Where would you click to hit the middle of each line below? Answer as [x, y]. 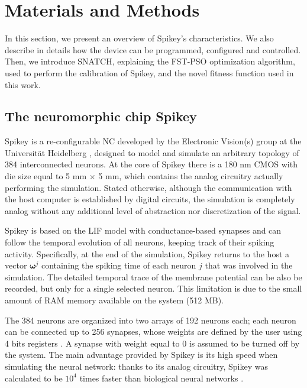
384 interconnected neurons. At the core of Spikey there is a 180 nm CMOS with [151, 164]
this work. [23, 84]
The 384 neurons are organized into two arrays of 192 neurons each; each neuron [151, 320]
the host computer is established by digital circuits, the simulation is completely [150, 199]
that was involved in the [249, 265]
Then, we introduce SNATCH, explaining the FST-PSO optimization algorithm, [150, 61]
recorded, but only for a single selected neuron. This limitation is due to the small [153, 288]
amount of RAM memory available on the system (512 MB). [114, 300]
